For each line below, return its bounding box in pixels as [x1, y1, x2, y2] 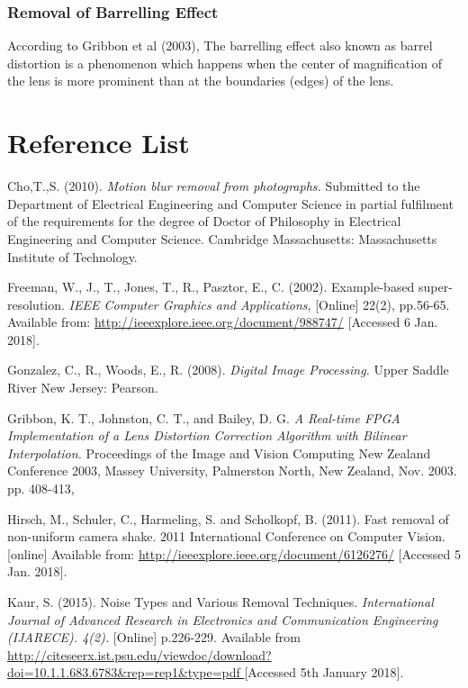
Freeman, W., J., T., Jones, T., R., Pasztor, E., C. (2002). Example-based [7, 277, 415, 296]
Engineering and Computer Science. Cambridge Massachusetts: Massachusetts [7, 229, 437, 248]
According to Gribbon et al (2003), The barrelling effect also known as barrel [7, 36, 433, 55]
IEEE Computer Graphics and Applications [68, 294, 308, 313]
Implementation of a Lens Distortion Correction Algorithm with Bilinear [7, 426, 407, 445]
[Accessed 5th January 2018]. [244, 663, 404, 682]
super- [418, 277, 453, 296]
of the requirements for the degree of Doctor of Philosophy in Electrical [7, 212, 401, 231]
